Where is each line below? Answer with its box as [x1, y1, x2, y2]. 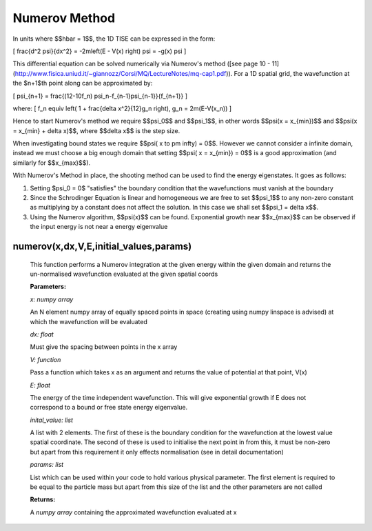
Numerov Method [12, 10, 116, 26]
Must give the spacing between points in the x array [30, 343, 178, 351]
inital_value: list [30, 416, 74, 424]
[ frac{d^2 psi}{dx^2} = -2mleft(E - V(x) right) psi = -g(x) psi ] [12, 47, 187, 55]
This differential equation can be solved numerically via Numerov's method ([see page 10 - [12, 59, 271, 68]
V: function [30, 355, 61, 363]
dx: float [30, 330, 54, 338]
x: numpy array [30, 295, 74, 303]
